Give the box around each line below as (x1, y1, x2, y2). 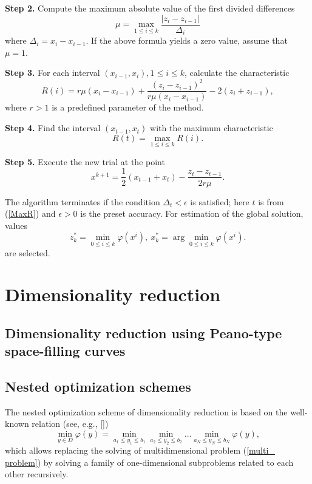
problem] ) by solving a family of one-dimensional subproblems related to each (5, 455, 294, 468)
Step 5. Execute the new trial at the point (5, 155, 165, 168)
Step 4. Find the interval (5, 121, 101, 134)
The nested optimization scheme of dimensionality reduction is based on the (5, 405, 288, 418)
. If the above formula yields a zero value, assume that (86, 34, 288, 47)
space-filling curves (5, 341, 126, 360)
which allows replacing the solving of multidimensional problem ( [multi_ (5, 444, 275, 457)
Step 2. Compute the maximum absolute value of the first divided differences (5, 2, 295, 14)
